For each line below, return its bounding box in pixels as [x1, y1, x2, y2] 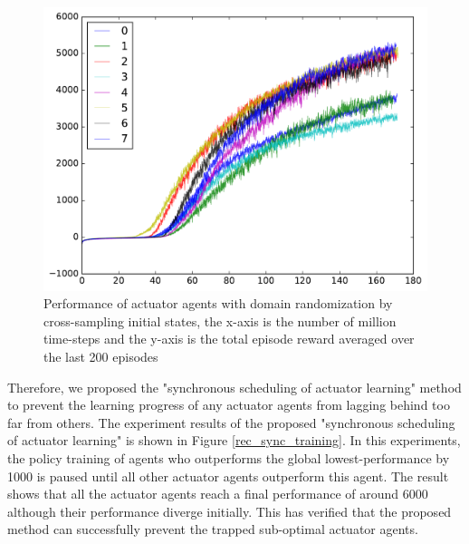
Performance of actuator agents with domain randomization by [43, 294, 393, 313]
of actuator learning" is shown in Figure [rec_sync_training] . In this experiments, [7, 431, 461, 450]
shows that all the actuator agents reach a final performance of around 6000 [7, 484, 428, 503]
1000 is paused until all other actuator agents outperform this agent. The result [7, 466, 449, 485]
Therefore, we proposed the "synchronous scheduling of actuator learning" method [7, 377, 462, 396]
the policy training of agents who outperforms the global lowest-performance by [7, 448, 450, 467]
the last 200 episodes [43, 346, 158, 365]
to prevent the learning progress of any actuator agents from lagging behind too [7, 395, 450, 414]
